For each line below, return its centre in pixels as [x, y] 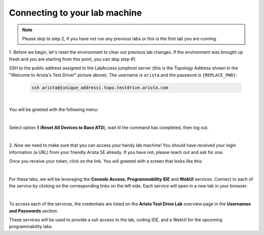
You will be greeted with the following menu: [54, 109]
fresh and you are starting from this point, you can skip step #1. [73, 59]
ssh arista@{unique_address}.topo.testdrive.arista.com [100, 88]
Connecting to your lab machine [75, 13]
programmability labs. [31, 227]
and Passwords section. [34, 211]
